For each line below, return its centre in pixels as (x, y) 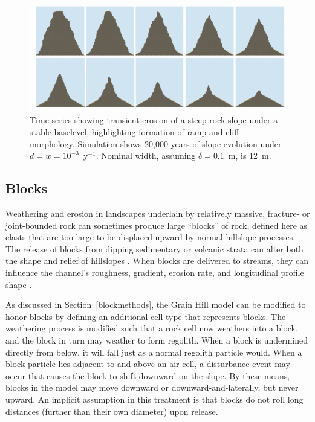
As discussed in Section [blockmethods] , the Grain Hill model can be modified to (156, 305)
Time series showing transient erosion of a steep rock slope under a (154, 120)
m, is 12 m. (250, 155)
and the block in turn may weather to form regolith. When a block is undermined (157, 340)
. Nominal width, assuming (146, 155)
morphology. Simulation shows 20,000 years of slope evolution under (156, 143)
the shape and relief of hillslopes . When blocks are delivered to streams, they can (157, 261)
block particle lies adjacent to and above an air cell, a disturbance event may (148, 364)
